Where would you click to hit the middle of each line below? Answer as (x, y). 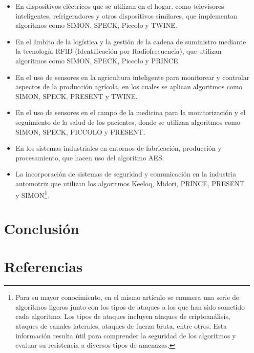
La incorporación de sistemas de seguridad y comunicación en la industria (126, 174)
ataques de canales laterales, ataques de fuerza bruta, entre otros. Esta (121, 326)
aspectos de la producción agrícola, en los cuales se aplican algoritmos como (129, 87)
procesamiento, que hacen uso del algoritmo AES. (90, 157)
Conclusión (42, 228)
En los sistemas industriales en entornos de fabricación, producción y (118, 148)
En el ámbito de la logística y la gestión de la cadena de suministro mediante (131, 41)
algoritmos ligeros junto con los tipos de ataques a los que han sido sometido (130, 306)
